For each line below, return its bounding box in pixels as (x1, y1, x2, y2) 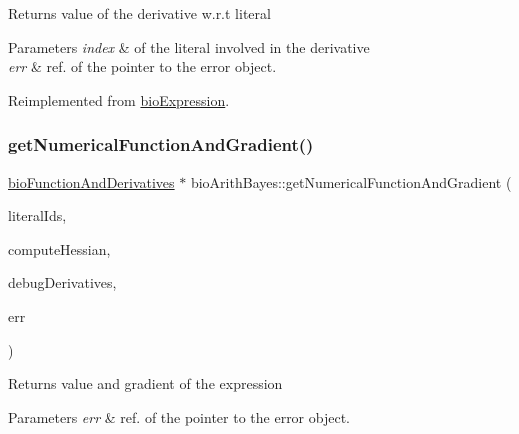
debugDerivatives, (8, 272, 117, 293)
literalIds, (8, 205, 67, 226)
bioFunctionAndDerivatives (8, 171, 175, 192)
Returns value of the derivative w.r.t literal (8, 3, 271, 23)
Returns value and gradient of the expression (8, 373, 283, 394)
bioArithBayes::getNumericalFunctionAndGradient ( (190, 171, 512, 192)
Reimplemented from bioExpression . (8, 89, 230, 110)
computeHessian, (8, 238, 111, 259)
